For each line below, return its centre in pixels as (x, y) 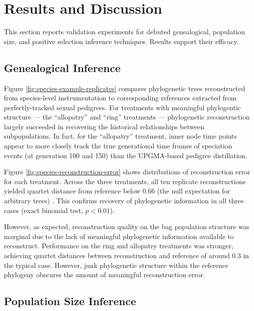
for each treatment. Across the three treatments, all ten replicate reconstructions (125, 181)
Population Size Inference (70, 301)
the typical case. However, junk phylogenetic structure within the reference (116, 265)
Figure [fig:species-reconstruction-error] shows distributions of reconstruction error (127, 172)
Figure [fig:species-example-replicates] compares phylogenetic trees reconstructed (125, 88)
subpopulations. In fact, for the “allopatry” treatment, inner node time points (121, 136)
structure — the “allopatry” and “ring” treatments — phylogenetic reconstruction (127, 117)
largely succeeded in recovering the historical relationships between (104, 126)
